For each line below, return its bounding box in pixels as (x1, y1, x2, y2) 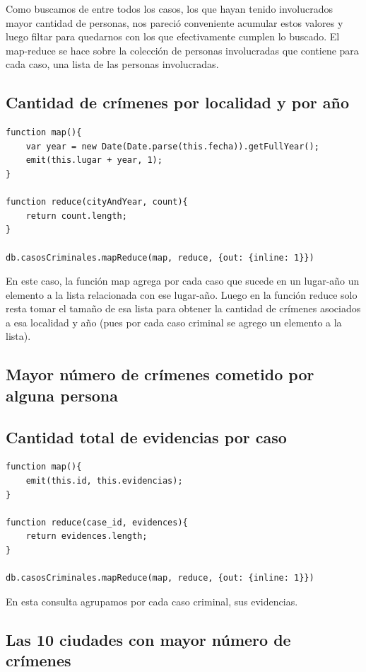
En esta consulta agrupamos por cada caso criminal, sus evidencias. (6, 593, 298, 608)
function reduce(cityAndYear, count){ (6, 197, 188, 207)
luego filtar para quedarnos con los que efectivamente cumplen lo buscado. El (6, 29, 340, 44)
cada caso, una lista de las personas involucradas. (6, 57, 219, 72)
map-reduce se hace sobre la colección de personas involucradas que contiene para (6, 42, 359, 57)
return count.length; (25, 210, 127, 221)
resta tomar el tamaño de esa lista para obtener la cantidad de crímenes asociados (6, 301, 361, 316)
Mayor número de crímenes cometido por (6, 363, 314, 385)
